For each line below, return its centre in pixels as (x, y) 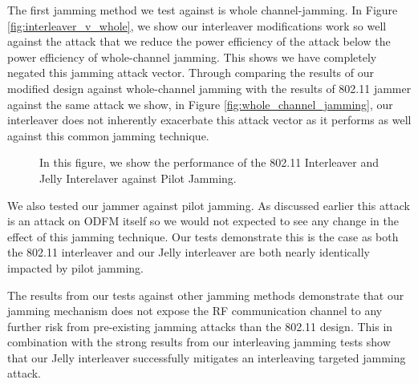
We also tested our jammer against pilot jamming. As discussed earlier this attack (209, 205)
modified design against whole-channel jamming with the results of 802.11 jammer (209, 88)
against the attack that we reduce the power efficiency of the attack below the (199, 41)
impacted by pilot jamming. (75, 267)
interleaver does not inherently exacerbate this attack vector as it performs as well (209, 120)
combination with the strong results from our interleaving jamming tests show (199, 342)
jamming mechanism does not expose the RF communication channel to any (195, 311)
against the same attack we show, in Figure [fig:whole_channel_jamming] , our (200, 104)
